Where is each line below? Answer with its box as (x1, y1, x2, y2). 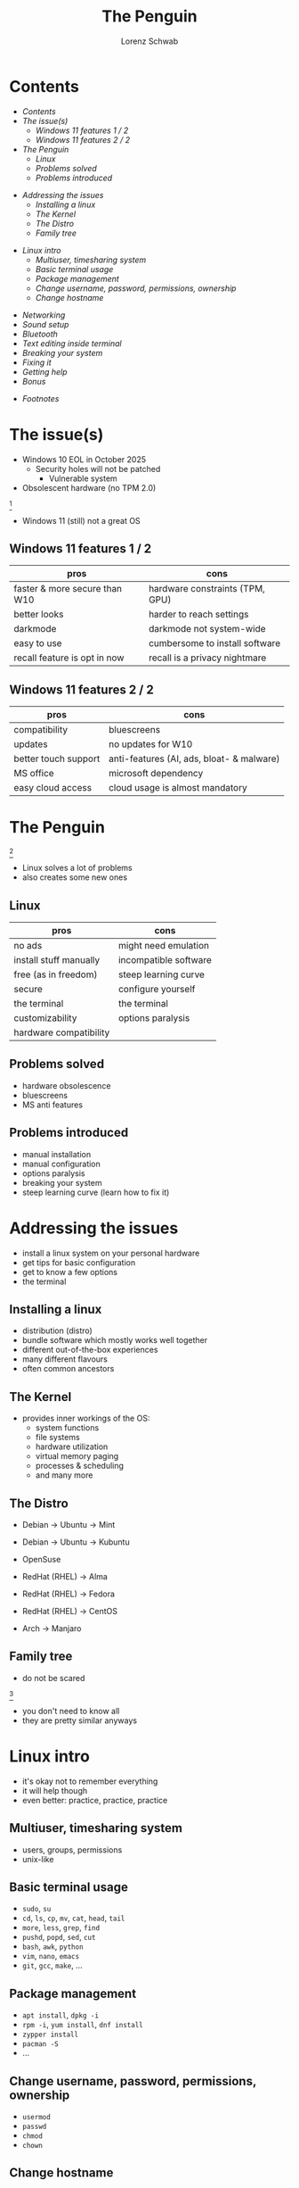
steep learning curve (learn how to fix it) (21, 1187, 170, 1198)
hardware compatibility (13, 1026, 110, 1039)
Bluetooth (21, 328, 58, 339)
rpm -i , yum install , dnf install (21, 2019, 144, 2030)
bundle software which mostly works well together (21, 1335, 208, 1346)
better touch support (13, 752, 101, 765)
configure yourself (118, 983, 196, 995)
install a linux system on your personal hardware (21, 1247, 200, 1258)
